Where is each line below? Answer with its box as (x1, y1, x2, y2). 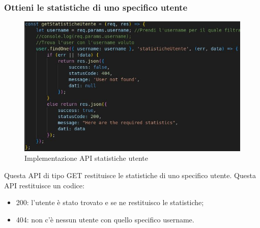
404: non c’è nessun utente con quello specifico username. (16, 214, 194, 224)
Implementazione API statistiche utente (24, 153, 148, 163)
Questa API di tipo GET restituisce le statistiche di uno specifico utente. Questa (4, 170, 256, 181)
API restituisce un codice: (4, 180, 84, 190)
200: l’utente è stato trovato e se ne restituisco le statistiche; (16, 197, 204, 208)
